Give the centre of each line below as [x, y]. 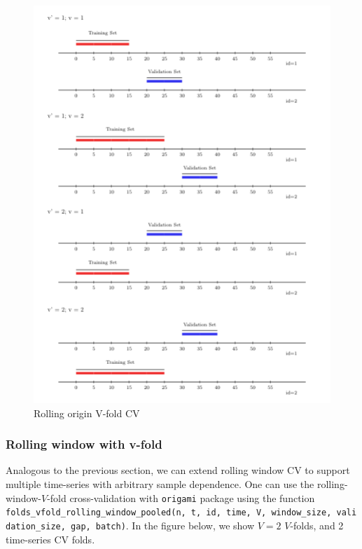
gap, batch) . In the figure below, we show [163, 525]
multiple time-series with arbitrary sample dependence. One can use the [160, 484]
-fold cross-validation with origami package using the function [181, 497]
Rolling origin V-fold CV [87, 413]
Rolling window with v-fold [84, 444]
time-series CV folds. [50, 539]
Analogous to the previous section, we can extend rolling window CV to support [178, 470]
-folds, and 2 [317, 525]
